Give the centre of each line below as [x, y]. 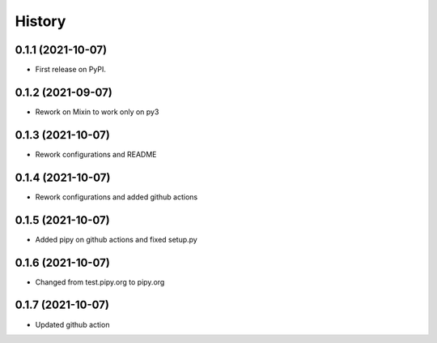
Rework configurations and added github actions [117, 197]
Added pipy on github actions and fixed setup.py [116, 239]
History [40, 21]
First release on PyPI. [71, 70]
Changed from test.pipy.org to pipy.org [100, 282]
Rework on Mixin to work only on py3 [97, 111]
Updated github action [72, 324]
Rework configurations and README [96, 154]
